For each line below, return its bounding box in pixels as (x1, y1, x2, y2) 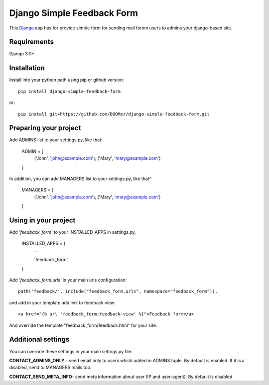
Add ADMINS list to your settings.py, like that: (9, 137, 103, 143)
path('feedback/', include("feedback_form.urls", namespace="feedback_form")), (18, 289, 218, 294)
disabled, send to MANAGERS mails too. (9, 365, 92, 371)
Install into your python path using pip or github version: (9, 77, 124, 83)
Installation (9, 64, 45, 72)
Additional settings (9, 335, 70, 344)
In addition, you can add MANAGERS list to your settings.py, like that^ (9, 176, 152, 182)
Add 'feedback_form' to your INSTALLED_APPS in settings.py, (9, 229, 136, 235)
